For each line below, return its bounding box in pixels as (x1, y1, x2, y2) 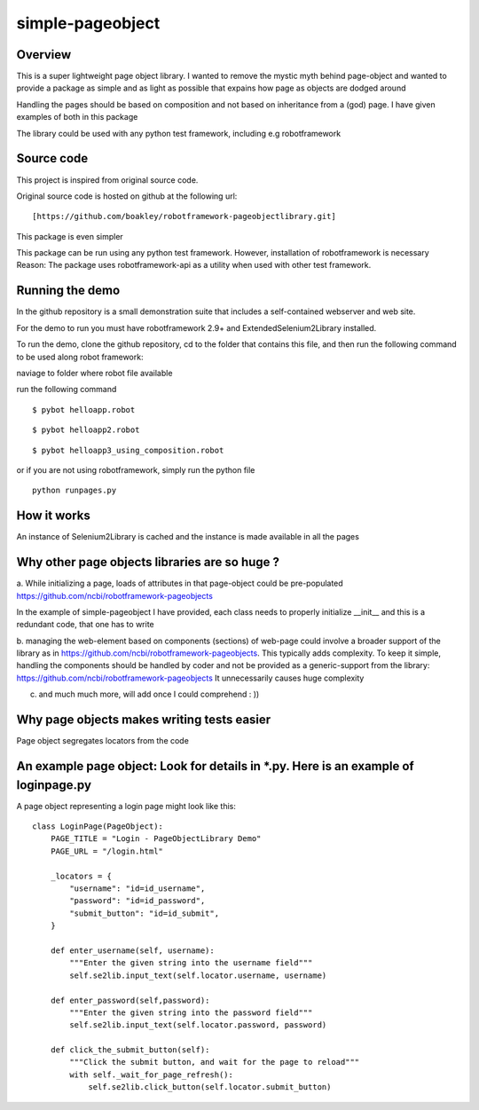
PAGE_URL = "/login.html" (50, 846, 164, 856)
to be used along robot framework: (16, 351, 144, 362)
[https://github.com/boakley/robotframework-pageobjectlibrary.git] (32, 211, 336, 222)
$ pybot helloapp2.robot (32, 425, 140, 435)
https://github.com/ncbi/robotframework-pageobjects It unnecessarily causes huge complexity (16, 673, 365, 683)
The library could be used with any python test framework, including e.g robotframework (16, 128, 342, 138)
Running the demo (16, 283, 121, 298)
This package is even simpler (16, 231, 123, 241)
